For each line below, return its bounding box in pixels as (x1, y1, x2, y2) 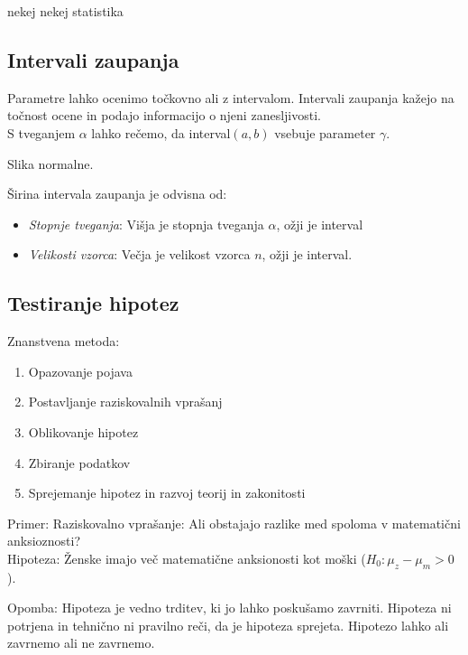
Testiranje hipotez (7, 289, 179, 317)
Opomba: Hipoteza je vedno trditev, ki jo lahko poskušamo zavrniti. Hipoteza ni (7, 598, 452, 617)
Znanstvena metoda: (7, 332, 120, 351)
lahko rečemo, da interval (91, 123, 231, 142)
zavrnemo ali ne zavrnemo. (7, 633, 155, 652)
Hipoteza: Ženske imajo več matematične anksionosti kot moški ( (7, 548, 366, 567)
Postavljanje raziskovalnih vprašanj (28, 392, 223, 411)
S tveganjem (7, 123, 76, 142)
